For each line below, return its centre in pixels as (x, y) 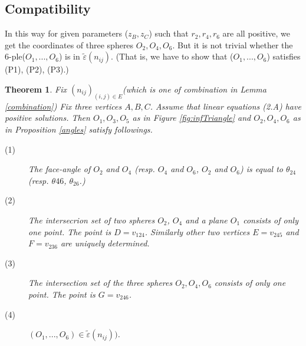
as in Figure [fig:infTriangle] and (192, 118)
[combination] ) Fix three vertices (63, 106)
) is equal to (261, 169)
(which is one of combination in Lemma (195, 89)
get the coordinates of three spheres (69, 45)
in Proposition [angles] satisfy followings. (79, 129)
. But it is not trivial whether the (233, 45)
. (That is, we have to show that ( (172, 56)
